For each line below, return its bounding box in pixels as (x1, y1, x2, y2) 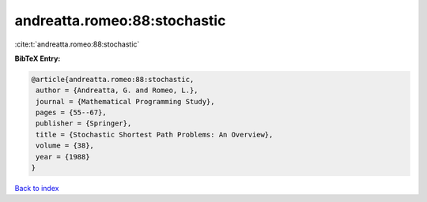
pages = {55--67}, (36, 108, 107, 118)
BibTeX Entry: (14, 54, 61, 63)
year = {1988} (36, 152, 90, 161)
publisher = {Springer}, (36, 119, 132, 128)
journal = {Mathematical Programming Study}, (36, 97, 215, 106)
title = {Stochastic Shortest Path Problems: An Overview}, (36, 130, 274, 139)
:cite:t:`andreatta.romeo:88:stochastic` (14, 39, 140, 49)
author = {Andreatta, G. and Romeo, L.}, (36, 86, 198, 95)
